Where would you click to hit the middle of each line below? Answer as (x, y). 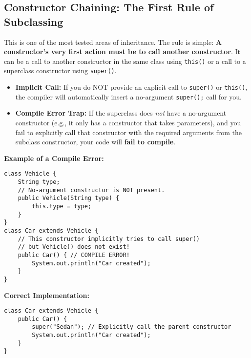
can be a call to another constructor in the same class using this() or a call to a (125, 61)
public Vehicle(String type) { (69, 198)
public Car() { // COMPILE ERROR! (74, 255)
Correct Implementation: (47, 295)
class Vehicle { (30, 174)
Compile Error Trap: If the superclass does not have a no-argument (121, 113)
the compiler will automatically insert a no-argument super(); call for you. (128, 96)
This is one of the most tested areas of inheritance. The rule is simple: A (113, 42)
